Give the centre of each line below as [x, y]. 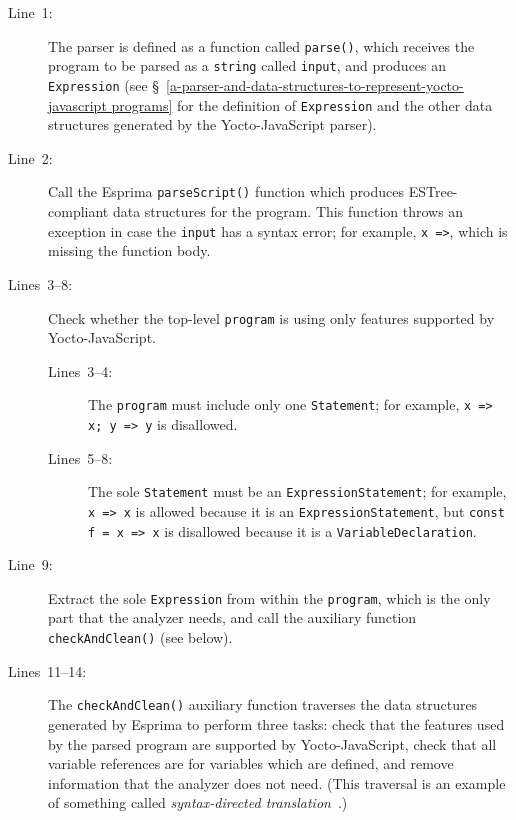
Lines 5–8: [80, 457]
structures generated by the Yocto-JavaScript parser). [212, 124]
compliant [78, 211]
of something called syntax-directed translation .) [198, 802]
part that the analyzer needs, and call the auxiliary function [232, 617]
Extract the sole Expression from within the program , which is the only [269, 597]
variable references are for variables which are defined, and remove [251, 763]
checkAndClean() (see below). [140, 637]
